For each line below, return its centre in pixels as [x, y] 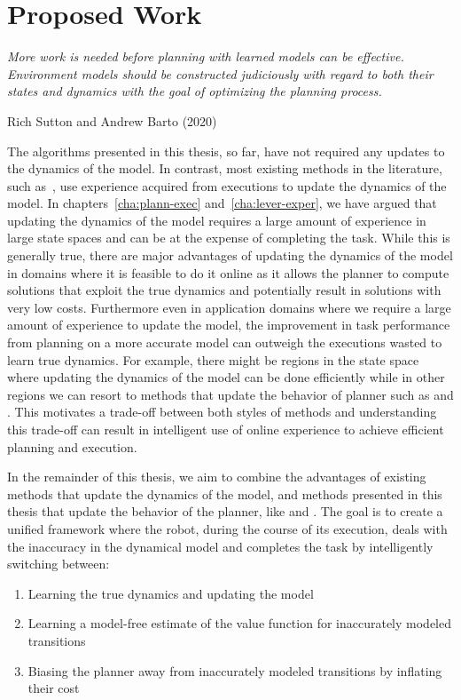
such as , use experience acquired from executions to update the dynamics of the [227, 185]
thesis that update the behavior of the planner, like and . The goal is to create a [225, 511]
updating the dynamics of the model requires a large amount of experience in [217, 220]
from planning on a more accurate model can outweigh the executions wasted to [225, 342]
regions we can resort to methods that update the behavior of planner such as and [230, 394]
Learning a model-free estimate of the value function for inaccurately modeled [239, 623]
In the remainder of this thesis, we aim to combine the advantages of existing [217, 477]
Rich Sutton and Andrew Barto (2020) [112, 120]
